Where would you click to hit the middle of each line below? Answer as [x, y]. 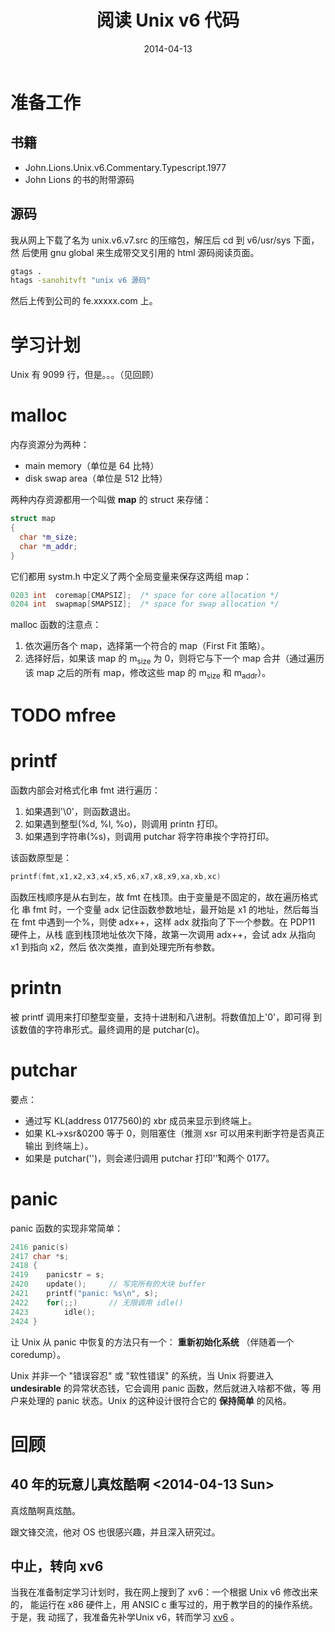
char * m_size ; [48, 537]
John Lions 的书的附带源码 [79, 179]
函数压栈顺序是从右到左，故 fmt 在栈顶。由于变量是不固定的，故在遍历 [155, 897]
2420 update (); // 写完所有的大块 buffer [108, 1284]
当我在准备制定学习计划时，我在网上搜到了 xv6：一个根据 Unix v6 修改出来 [164, 1592]
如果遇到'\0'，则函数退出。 [80, 812]
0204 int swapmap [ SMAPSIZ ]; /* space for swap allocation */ [145, 604]
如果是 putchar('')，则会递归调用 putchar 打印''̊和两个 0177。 [149, 1158]
